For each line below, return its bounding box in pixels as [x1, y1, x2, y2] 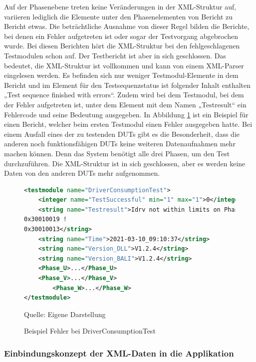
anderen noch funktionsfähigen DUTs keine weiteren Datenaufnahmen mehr [4, 138, 236, 149]
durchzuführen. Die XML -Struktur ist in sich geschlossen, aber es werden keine [4, 158, 246, 168]
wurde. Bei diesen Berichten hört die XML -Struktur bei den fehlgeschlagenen [4, 40, 240, 51]
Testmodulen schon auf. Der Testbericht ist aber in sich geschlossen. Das [4, 50, 226, 60]
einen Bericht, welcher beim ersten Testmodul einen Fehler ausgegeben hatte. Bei [4, 119, 253, 129]
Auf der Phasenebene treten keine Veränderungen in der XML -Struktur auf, [4, 1, 237, 11]
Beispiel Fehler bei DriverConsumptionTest [24, 326, 156, 336]
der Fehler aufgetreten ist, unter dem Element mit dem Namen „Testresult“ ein [4, 99, 247, 109]
